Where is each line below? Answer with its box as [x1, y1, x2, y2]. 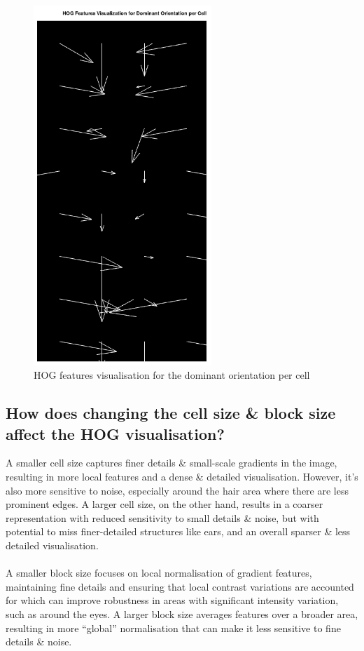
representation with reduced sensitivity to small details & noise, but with [6, 510, 319, 525]
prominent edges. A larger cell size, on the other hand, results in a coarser [6, 497, 323, 511]
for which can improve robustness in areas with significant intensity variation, [6, 593, 339, 608]
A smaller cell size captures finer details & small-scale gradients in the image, [6, 455, 337, 470]
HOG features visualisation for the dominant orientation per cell [34, 368, 310, 382]
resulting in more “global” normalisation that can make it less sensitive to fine [6, 620, 341, 635]
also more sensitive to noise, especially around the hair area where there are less [6, 483, 349, 497]
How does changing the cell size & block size [6, 402, 336, 424]
